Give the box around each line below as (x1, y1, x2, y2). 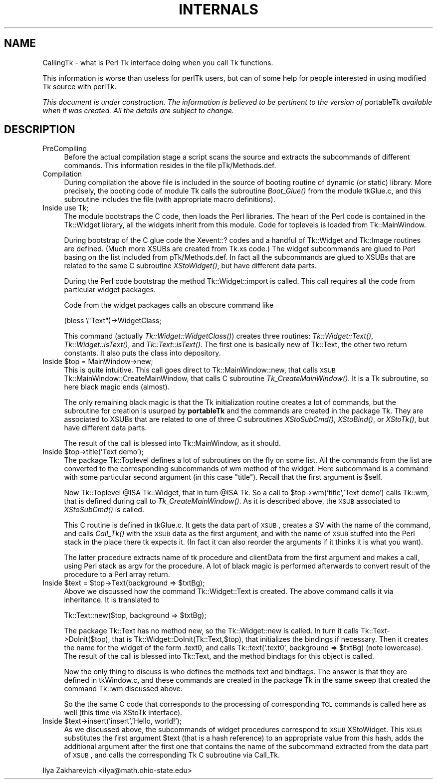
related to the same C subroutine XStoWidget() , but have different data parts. (64, 261, 317, 270)
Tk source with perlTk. (42, 82, 117, 91)
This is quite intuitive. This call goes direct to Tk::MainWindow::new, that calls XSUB (64, 366, 336, 375)
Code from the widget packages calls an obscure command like (64, 301, 274, 310)
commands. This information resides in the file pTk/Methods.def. (64, 161, 276, 170)
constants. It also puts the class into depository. (64, 349, 221, 358)
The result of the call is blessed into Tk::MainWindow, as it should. (64, 439, 281, 448)
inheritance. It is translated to (64, 595, 160, 604)
